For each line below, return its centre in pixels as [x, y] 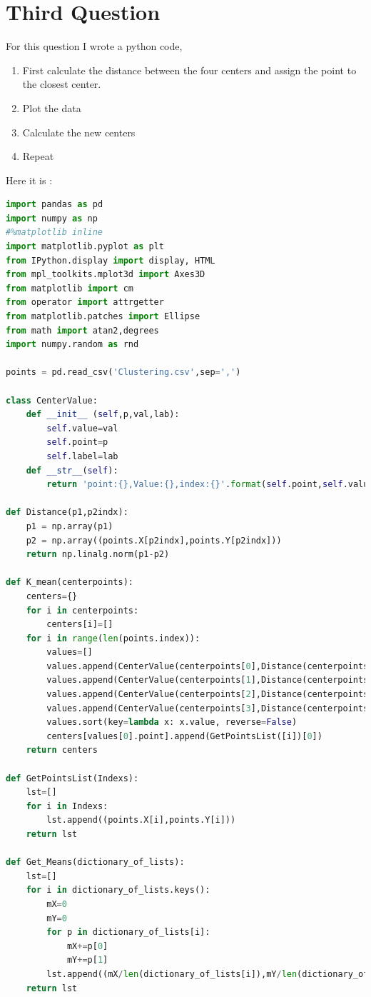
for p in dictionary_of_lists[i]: [128, 932]
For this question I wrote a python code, [94, 46]
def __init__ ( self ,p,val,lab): [103, 415]
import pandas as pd [55, 205]
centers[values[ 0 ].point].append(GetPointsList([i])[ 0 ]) [184, 736]
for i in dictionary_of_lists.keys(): [118, 890]
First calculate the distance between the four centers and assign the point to [189, 70]
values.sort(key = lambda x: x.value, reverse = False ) [172, 722]
